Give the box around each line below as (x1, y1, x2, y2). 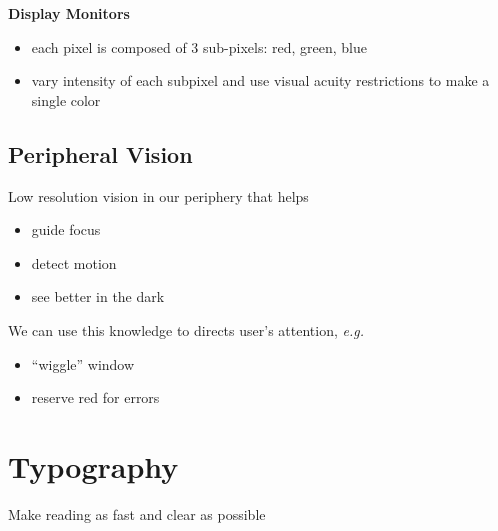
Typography (8, 445, 179, 486)
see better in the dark (31, 286, 165, 307)
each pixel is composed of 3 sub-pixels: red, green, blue (31, 36, 367, 57)
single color (31, 89, 101, 110)
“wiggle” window (31, 353, 135, 374)
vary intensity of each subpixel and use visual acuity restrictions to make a (31, 70, 490, 91)
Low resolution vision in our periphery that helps (8, 185, 309, 206)
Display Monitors (8, 3, 130, 23)
